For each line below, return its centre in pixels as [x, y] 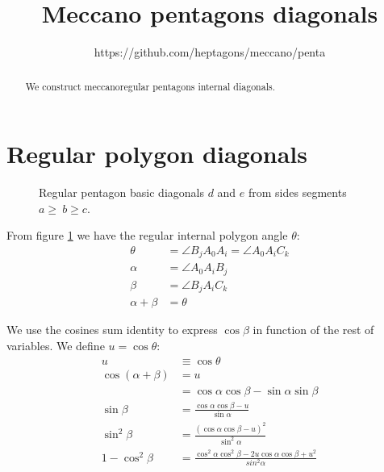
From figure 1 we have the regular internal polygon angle [147, 235]
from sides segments [298, 192]
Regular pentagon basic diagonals [121, 192]
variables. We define [56, 345]
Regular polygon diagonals [157, 154]
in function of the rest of [313, 330]
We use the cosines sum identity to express [112, 330]
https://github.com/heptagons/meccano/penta [210, 52]
